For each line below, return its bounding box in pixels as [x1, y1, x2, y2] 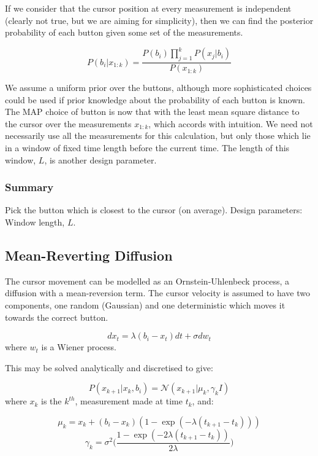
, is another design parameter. [44, 153, 157, 166]
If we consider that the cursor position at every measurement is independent [5, 2, 292, 14]
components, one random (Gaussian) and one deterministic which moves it [5, 299, 286, 312]
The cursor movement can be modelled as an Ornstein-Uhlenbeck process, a [5, 274, 290, 287]
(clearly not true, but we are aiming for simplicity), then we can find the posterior [5, 14, 314, 26]
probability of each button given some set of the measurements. [5, 26, 243, 39]
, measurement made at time [75, 395, 183, 407]
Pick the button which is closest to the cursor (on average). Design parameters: [5, 203, 303, 216]
